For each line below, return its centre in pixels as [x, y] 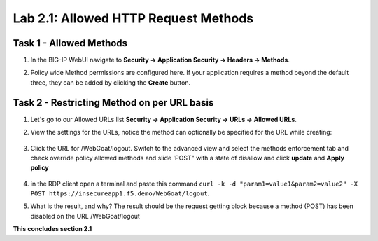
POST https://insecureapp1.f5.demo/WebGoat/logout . [120, 193]
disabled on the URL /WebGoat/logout [85, 216]
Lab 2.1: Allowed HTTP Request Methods [133, 18]
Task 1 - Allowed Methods [70, 43]
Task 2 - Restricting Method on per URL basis [113, 103]
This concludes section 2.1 [52, 229]
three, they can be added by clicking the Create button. [111, 82]
